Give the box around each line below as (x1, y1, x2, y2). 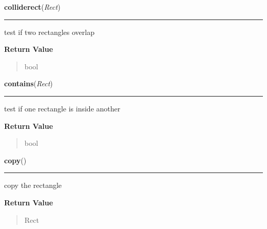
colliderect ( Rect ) (4, 2, 61, 12)
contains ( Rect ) (4, 78, 53, 89)
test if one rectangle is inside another (4, 103, 121, 113)
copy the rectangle (4, 180, 62, 190)
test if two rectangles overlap (4, 26, 94, 37)
